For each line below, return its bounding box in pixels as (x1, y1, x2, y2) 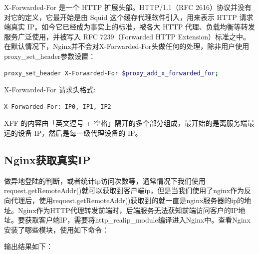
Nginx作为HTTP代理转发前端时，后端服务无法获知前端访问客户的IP (17, 205, 239, 215)
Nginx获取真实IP (4, 152, 91, 167)
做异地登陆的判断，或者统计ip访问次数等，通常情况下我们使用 (4, 175, 206, 186)
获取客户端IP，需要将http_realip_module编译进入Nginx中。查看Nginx (24, 215, 251, 225)
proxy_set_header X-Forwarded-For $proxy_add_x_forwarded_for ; (4, 69, 219, 77)
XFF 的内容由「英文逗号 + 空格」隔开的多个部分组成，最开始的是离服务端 (4, 118, 248, 128)
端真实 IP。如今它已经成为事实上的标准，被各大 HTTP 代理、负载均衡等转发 (4, 21, 255, 32)
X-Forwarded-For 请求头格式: (4, 84, 96, 95)
